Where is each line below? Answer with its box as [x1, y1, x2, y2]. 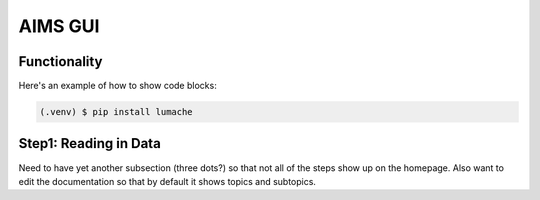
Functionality [18, 53, 103, 70]
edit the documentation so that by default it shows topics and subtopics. [18, 175, 317, 187]
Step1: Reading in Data [18, 135, 162, 152]
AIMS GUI [18, 15, 100, 37]
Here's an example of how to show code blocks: [18, 80, 217, 92]
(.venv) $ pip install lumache [39, 106, 194, 118]
